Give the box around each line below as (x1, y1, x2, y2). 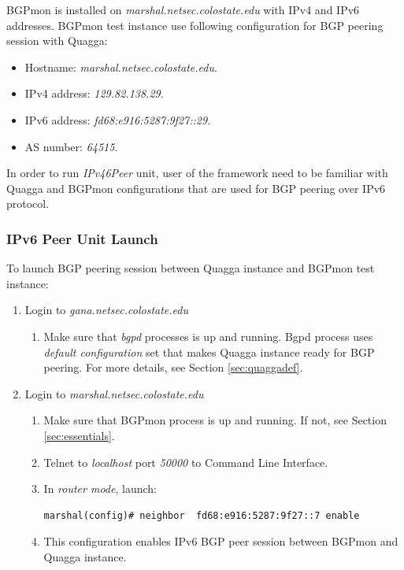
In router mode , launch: (43, 480, 157, 497)
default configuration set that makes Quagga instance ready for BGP (43, 343, 375, 360)
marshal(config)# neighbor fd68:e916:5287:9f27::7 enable (43, 509, 360, 521)
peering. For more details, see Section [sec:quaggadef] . (43, 359, 303, 376)
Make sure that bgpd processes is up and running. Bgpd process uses (43, 328, 373, 344)
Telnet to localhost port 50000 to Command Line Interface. (43, 453, 328, 470)
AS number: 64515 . (24, 138, 118, 154)
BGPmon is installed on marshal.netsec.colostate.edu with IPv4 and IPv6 (6, 2, 360, 17)
